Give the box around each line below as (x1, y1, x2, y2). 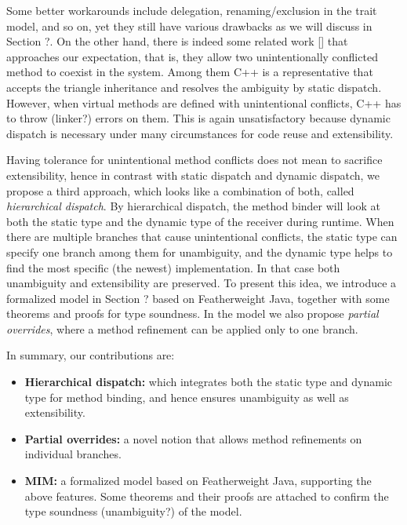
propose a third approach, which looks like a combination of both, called (6, 182, 354, 199)
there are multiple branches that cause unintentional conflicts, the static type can (6, 228, 398, 245)
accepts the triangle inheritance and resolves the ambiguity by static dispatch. (6, 78, 382, 95)
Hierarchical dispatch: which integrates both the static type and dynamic (24, 374, 392, 390)
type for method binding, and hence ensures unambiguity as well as (24, 388, 349, 405)
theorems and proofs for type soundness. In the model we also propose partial (6, 305, 379, 322)
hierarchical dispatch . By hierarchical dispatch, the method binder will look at (6, 198, 380, 214)
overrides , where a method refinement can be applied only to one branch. (6, 320, 358, 337)
